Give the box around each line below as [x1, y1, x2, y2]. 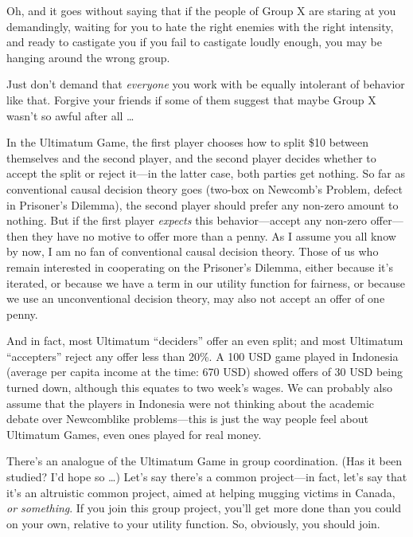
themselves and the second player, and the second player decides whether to [6, 149, 376, 166]
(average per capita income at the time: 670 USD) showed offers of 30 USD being [6, 363, 403, 380]
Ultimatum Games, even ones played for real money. [6, 425, 262, 442]
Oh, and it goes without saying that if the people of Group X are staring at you [6, 2, 396, 18]
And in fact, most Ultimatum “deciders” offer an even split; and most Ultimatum [6, 332, 403, 349]
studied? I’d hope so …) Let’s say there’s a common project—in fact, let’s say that [6, 468, 407, 485]
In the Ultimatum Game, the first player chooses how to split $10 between [6, 134, 369, 151]
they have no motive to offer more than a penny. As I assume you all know [31, 227, 396, 244]
